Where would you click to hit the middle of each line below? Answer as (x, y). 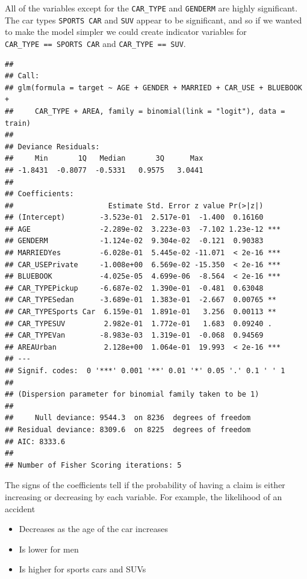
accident (20, 508)
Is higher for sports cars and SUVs (82, 569)
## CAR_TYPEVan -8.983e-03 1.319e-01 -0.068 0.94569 (134, 336)
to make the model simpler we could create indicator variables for (126, 32)
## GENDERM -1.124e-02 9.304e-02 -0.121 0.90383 (134, 241)
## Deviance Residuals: (52, 147)
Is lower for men (49, 549)
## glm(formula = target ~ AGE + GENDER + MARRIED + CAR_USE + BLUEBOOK (153, 88)
